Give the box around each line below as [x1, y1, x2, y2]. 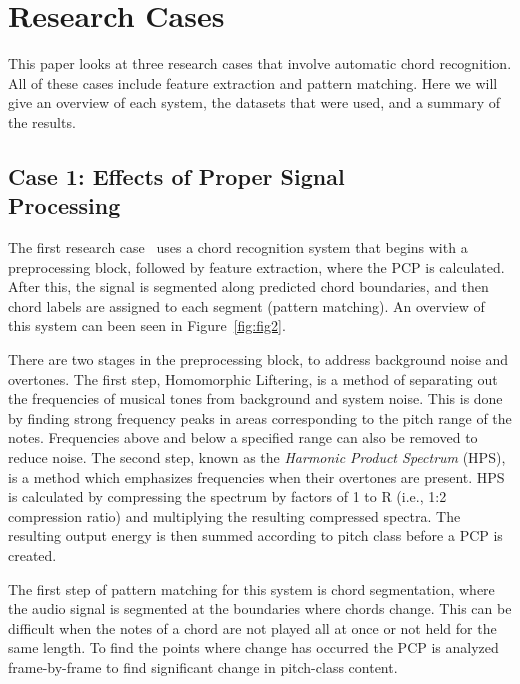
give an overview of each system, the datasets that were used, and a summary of [8, 92, 501, 113]
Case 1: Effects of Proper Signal [8, 160, 345, 191]
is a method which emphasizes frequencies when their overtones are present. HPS [8, 466, 505, 487]
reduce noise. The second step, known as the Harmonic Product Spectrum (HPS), [8, 447, 506, 468]
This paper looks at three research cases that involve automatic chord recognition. [8, 53, 512, 74]
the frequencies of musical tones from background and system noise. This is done [8, 388, 503, 409]
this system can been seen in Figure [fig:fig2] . [8, 315, 286, 336]
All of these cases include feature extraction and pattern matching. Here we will [8, 72, 498, 93]
